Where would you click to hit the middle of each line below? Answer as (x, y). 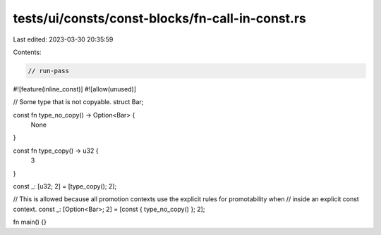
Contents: (27, 52)
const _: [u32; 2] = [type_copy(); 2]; (65, 186)
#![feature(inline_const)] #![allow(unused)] (75, 89)
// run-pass (49, 71)
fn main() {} (30, 222)
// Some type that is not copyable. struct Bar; (78, 102)
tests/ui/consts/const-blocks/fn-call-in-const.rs (160, 18)
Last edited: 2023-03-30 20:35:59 (63, 39)
